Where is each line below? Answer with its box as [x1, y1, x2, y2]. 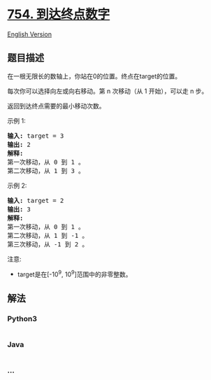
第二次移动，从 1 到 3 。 [7, 167, 85, 175]
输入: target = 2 [7, 197, 64, 204]
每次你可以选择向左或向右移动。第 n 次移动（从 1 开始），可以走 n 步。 [7, 87, 208, 95]
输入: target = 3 [7, 132, 64, 140]
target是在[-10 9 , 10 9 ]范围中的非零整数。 [17, 269, 132, 279]
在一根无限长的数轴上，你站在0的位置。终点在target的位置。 [7, 71, 182, 80]
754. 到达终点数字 [7, 6, 110, 22]
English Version [7, 29, 52, 38]
